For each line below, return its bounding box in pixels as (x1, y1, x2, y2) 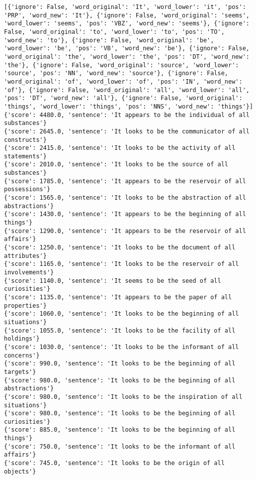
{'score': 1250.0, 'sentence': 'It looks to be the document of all (4, 244, 236, 251)
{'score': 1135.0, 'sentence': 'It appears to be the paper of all (4, 293, 232, 301)
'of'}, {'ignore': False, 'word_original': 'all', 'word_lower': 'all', (4, 86, 250, 94)
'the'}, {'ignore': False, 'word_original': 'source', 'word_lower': (4, 61, 239, 69)
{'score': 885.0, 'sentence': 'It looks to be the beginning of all (4, 426, 236, 434)
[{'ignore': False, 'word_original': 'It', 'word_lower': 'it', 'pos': (4, 3, 246, 10)
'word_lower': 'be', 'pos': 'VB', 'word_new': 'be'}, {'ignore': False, (4, 45, 250, 52)
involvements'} (4, 269, 54, 276)
